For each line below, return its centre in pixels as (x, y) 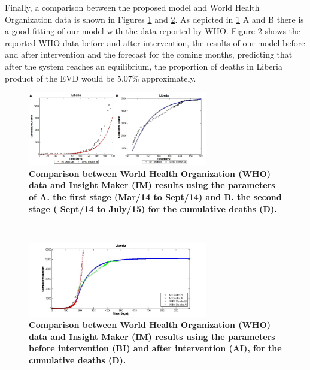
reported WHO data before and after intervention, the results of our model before (155, 42)
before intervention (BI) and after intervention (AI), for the (155, 348)
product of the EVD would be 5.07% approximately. (101, 78)
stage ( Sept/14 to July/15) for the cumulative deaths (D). (153, 208)
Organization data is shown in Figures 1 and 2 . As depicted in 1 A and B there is (154, 19)
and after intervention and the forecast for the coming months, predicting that (149, 54)
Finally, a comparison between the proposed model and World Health (132, 7)
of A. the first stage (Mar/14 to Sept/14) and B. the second (155, 197)
